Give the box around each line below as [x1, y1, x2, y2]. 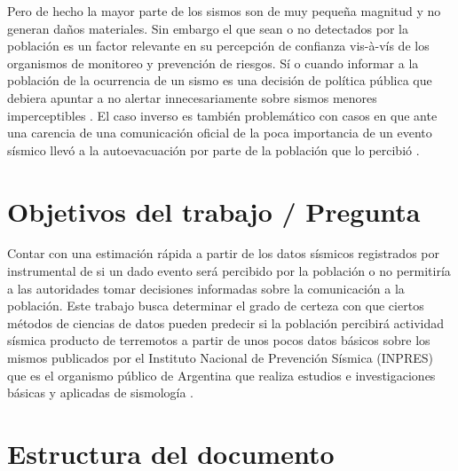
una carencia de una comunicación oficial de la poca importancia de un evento [7, 123, 432, 142]
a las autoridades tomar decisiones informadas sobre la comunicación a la [7, 279, 405, 297]
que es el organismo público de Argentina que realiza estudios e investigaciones [7, 365, 436, 384]
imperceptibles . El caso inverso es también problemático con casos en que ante [7, 106, 438, 124]
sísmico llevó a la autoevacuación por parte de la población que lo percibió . [7, 140, 420, 159]
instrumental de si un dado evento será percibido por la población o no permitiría [7, 262, 451, 280]
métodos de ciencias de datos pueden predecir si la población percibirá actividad [7, 313, 445, 332]
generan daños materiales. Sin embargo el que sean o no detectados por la [7, 19, 408, 37]
